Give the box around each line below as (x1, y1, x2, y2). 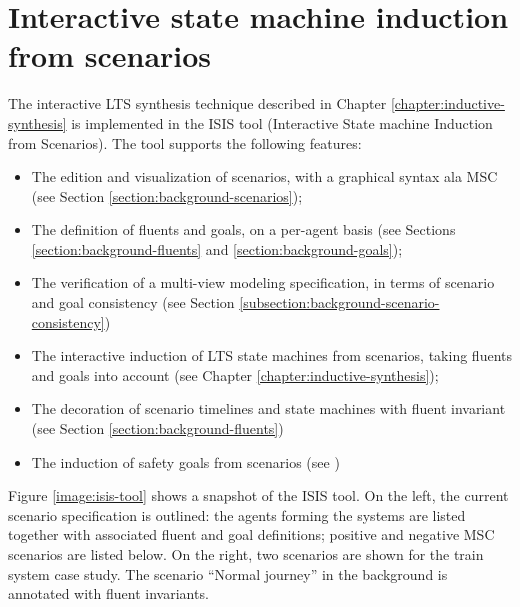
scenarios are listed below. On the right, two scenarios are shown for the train (8, 544, 484, 564)
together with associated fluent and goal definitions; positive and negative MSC (8, 524, 495, 545)
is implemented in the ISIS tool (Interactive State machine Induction (71, 112, 493, 133)
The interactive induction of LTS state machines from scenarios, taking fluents (31, 345, 512, 366)
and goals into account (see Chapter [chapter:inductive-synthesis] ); (31, 364, 439, 385)
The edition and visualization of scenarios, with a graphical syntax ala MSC (31, 166, 498, 187)
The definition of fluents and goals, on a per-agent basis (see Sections (31, 219, 456, 240)
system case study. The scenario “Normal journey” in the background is (8, 563, 448, 584)
